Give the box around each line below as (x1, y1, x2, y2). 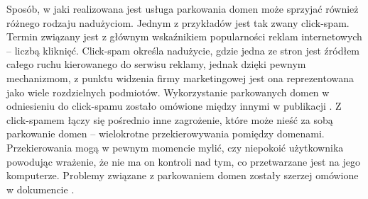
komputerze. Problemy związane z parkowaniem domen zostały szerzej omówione (6, 168, 359, 183)
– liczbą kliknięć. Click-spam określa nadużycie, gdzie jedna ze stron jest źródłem (6, 42, 360, 57)
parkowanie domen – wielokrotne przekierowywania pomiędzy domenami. (6, 126, 325, 141)
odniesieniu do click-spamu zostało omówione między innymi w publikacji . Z (6, 98, 342, 113)
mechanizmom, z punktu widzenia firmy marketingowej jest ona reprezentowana (6, 70, 355, 85)
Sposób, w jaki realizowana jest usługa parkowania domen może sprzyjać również (6, 1, 359, 16)
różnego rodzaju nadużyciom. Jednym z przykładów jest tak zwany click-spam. (6, 15, 350, 30)
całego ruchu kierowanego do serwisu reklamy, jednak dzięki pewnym (6, 57, 306, 72)
